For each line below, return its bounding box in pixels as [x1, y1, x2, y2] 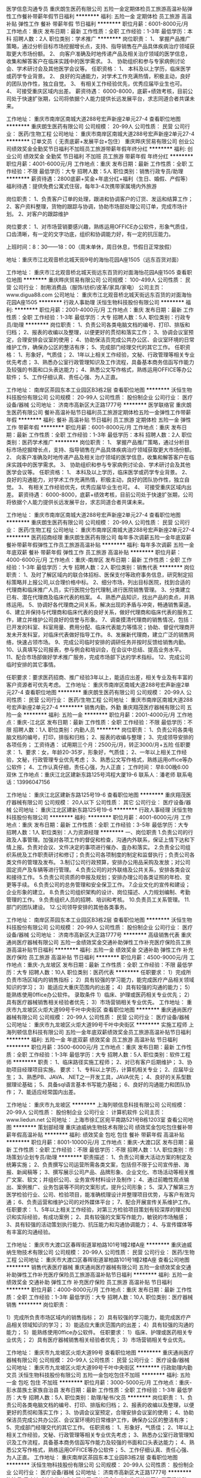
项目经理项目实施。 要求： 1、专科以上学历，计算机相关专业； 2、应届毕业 [11, 1066, 194, 1073]
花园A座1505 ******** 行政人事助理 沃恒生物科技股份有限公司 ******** [6, 299, 184, 305]
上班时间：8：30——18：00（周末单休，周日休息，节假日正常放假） [6, 243, 175, 250]
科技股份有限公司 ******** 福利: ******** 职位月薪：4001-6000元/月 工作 [6, 814, 191, 820]
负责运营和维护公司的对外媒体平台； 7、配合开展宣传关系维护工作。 [26, 1198, 194, 1206]
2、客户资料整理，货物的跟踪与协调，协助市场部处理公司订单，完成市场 [6, 203, 182, 210]
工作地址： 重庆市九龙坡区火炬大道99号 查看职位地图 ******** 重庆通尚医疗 [6, 1349, 194, 1356]
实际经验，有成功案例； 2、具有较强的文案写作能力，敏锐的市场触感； [16, 1213, 190, 1220]
